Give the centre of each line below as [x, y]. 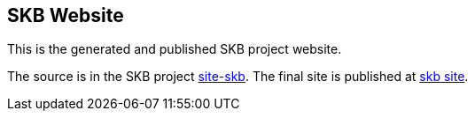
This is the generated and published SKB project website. [175, 49]
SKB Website [66, 15]
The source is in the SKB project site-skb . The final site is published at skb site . [238, 77]
